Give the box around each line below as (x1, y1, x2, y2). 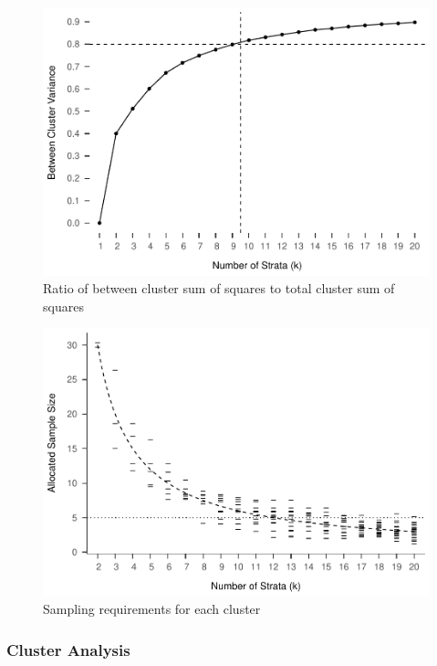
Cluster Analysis (6, 638, 130, 661)
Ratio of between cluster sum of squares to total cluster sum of (43, 279, 395, 298)
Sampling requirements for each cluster (43, 599, 261, 618)
